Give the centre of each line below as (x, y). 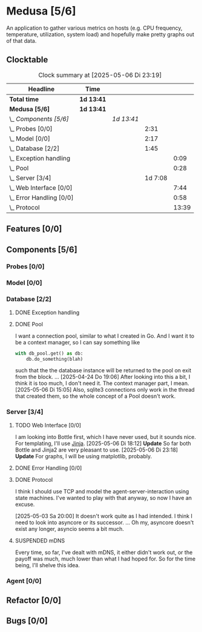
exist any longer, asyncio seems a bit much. (70, 528)
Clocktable (27, 60)
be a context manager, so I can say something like (77, 342)
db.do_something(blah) (55, 359)
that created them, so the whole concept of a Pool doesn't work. (95, 396)
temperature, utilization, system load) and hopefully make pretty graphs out (100, 34)
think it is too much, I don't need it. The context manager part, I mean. (102, 383)
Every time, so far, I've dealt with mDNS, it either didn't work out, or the (104, 552)
